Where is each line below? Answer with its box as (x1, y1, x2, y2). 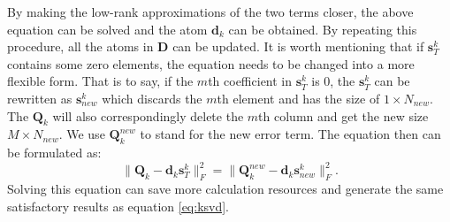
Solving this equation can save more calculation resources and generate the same (7, 180, 444, 198)
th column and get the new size (258, 106, 429, 125)
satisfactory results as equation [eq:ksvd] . (7, 196, 230, 215)
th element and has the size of (217, 88, 380, 107)
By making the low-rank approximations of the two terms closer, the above (7, 3, 414, 20)
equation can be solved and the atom (7, 19, 208, 38)
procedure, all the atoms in (7, 37, 154, 56)
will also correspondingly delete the (52, 106, 244, 125)
